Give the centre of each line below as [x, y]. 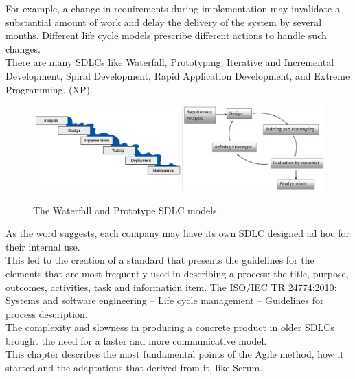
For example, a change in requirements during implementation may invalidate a [173, 8]
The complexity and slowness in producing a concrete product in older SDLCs [170, 327]
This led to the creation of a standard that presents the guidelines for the [160, 260]
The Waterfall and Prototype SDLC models [125, 210]
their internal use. [43, 246]
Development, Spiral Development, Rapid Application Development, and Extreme [178, 75]
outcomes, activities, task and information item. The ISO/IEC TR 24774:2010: [171, 287]
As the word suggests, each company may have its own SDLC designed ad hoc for [177, 233]
